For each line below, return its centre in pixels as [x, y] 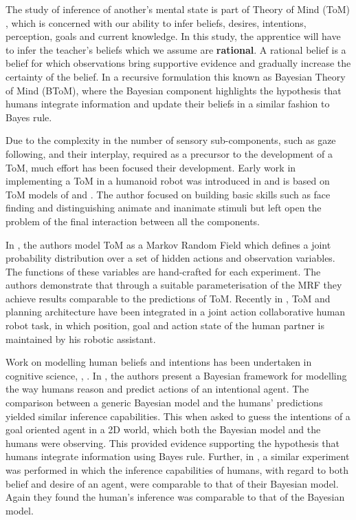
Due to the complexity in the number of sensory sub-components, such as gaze [171, 140]
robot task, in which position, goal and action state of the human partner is [165, 325]
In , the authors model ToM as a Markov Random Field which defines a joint [168, 244]
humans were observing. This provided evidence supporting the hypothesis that [173, 443]
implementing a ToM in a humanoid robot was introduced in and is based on [168, 181]
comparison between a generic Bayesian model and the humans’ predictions [164, 403]
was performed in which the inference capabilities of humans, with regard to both [177, 470]
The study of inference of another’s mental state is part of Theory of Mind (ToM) [178, 9]
